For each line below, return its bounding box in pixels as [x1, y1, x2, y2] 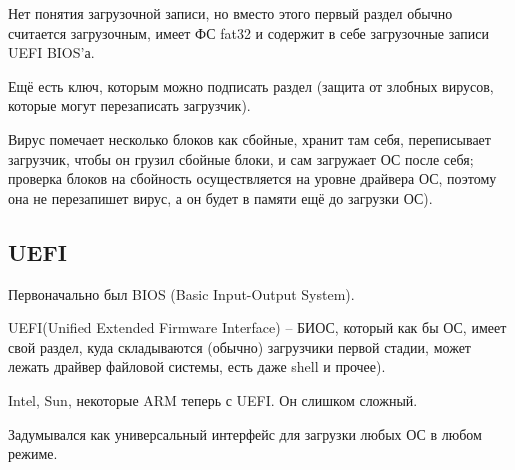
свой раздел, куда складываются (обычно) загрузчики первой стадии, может [8, 336, 471, 357]
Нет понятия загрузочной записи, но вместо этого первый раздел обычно [8, 3, 453, 23]
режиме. [8, 443, 58, 464]
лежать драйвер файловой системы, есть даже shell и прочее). [8, 356, 386, 377]
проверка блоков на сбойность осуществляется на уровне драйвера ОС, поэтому [8, 168, 497, 189]
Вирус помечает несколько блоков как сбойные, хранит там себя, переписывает [8, 128, 491, 149]
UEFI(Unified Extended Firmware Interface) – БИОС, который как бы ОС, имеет [8, 317, 507, 338]
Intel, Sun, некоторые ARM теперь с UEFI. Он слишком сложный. [8, 389, 418, 410]
